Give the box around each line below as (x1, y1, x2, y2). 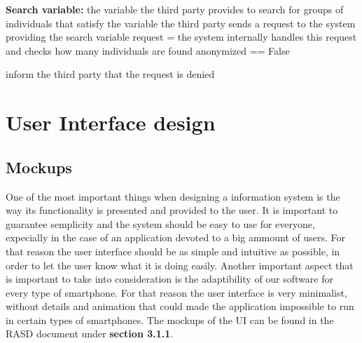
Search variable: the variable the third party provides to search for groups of (6, 2, 344, 16)
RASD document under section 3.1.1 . (6, 326, 174, 341)
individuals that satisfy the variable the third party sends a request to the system (6, 15, 356, 30)
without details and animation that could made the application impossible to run (6, 299, 354, 314)
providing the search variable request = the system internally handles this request (6, 29, 357, 44)
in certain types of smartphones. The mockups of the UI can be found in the (6, 312, 334, 327)
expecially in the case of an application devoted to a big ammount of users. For (6, 230, 346, 245)
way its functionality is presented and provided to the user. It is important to (6, 203, 338, 217)
